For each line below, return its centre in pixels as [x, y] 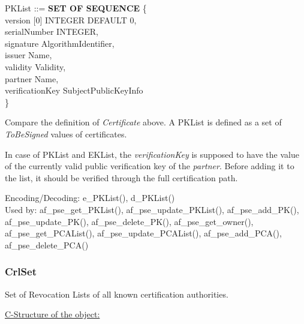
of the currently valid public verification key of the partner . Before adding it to [150, 166]
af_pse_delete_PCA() [47, 244]
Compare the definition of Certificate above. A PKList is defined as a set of [143, 122]
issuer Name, [28, 55]
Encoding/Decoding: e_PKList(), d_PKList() [90, 198]
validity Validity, [35, 66]
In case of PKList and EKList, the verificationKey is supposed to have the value [152, 154]
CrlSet [21, 271]
